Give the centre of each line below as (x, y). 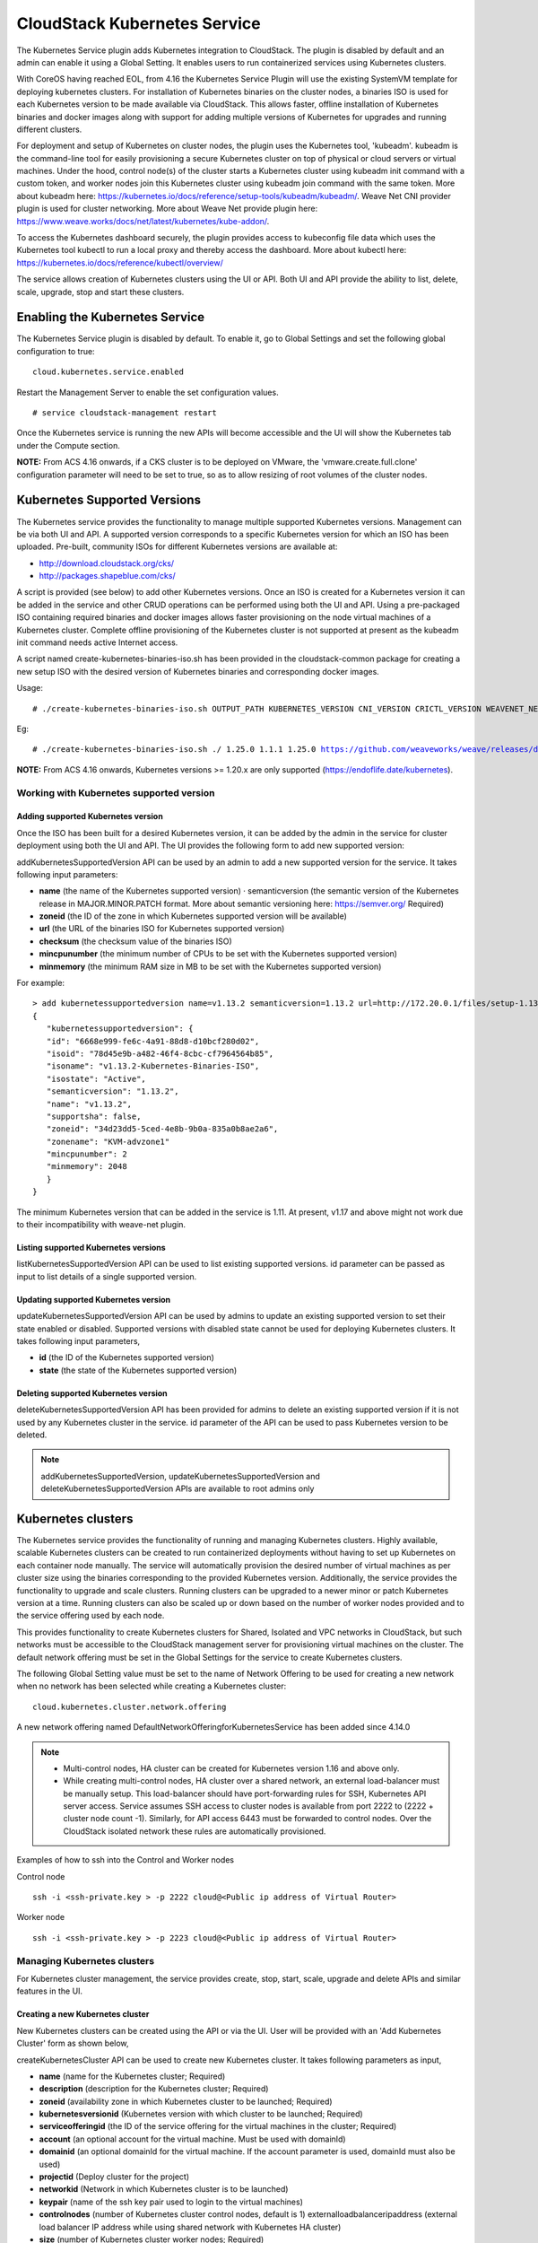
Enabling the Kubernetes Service (111, 317)
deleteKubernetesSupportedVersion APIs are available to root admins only (178, 1488)
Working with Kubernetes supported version (116, 792)
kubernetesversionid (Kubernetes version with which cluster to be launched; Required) (201, 2114)
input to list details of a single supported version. (107, 1276)
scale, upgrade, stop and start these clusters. (100, 292)
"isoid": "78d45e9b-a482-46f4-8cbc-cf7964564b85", (160, 1053)
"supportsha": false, (94, 1116)
